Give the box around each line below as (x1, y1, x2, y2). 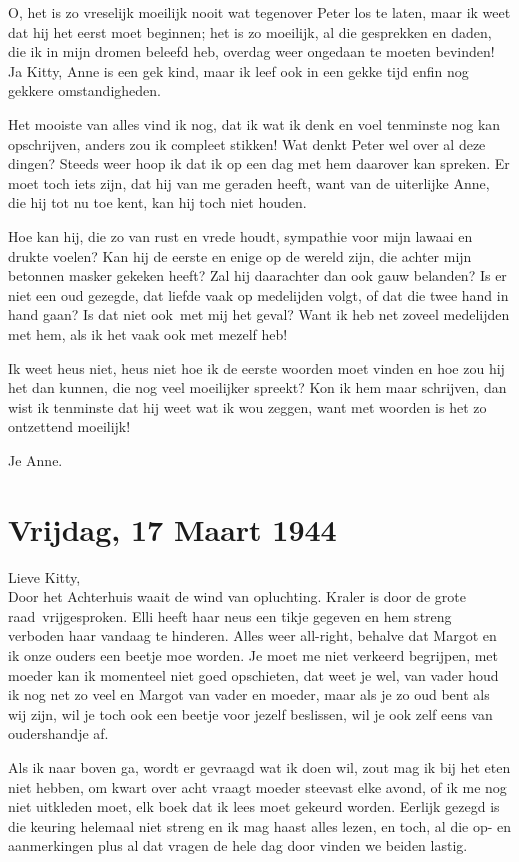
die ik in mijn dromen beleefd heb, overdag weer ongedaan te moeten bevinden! (8, 41, 495, 62)
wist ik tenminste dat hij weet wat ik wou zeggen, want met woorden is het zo (8, 396, 487, 417)
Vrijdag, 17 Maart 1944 (8, 508, 337, 549)
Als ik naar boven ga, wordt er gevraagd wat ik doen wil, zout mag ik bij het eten (8, 756, 511, 777)
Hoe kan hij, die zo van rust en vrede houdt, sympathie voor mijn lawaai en (8, 225, 473, 246)
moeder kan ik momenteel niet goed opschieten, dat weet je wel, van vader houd (8, 664, 499, 685)
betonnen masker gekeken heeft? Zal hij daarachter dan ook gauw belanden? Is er (8, 265, 507, 286)
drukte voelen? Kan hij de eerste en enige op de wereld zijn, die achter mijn (8, 245, 472, 266)
